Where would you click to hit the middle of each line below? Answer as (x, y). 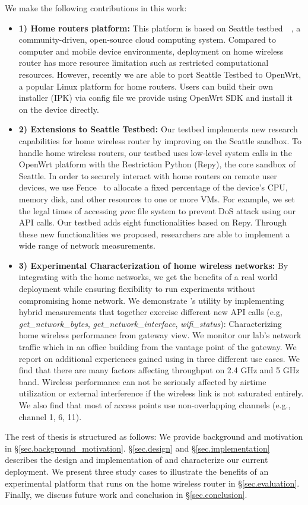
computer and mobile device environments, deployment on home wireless (151, 51)
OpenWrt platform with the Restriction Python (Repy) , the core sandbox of (157, 164)
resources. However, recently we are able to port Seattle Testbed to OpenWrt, (160, 74)
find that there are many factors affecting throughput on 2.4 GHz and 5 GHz (159, 370)
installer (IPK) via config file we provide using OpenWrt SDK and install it (156, 98)
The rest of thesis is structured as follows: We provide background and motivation (154, 436)
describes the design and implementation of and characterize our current (136, 460)
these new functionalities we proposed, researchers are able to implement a (154, 234)
